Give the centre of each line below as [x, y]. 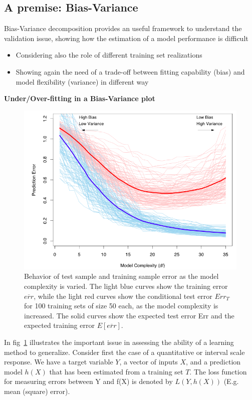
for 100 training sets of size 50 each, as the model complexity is [121, 306]
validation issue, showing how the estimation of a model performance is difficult [126, 38]
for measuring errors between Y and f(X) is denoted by [88, 381]
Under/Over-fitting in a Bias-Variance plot [80, 98]
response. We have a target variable [59, 362]
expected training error [59, 325]
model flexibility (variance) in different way [82, 81]
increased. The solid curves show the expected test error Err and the [129, 315]
